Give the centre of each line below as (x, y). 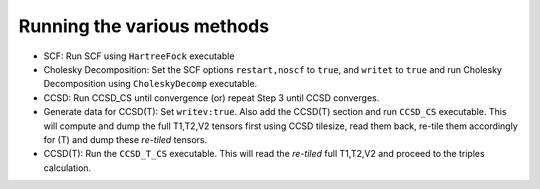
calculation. (67, 167)
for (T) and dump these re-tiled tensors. (125, 139)
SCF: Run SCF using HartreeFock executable (139, 56)
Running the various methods (144, 26)
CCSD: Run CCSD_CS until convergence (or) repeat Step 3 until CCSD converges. (211, 97)
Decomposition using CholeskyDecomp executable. (150, 84)
